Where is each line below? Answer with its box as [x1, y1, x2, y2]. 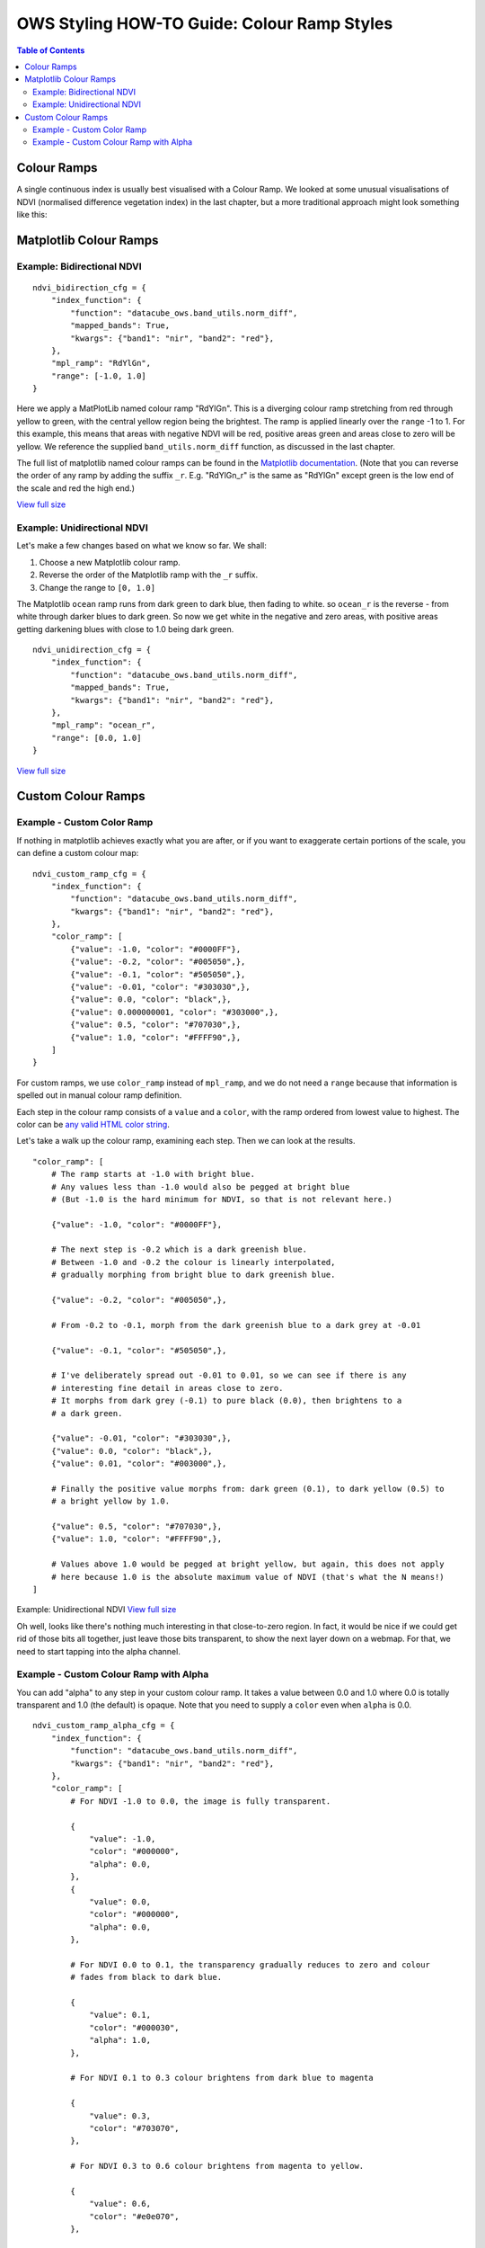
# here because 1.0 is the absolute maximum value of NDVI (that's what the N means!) [50, 1572, 445, 1582]
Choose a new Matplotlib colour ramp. [39, 557, 181, 567]
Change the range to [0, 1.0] [39, 582, 156, 593]
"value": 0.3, [89, 2110, 152, 2121]
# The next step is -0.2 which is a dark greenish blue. [50, 1244, 307, 1254]
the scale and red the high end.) [16, 482, 135, 494]
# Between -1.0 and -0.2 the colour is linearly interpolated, [50, 1257, 336, 1267]
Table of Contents [16, 45, 85, 56]
